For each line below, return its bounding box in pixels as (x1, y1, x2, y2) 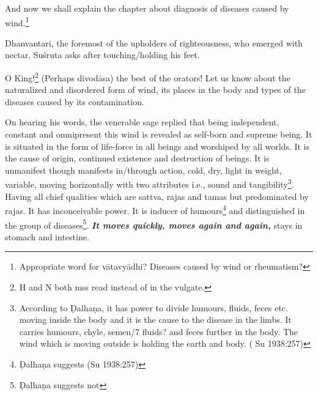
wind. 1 (5, 14, 29, 29)
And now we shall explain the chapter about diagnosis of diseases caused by (5, 2, 289, 14)
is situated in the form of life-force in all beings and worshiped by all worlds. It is (5, 139, 310, 152)
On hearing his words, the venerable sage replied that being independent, (5, 116, 279, 128)
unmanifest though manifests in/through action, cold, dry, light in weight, (5, 163, 282, 176)
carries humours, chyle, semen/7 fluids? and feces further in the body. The (19, 325, 298, 338)
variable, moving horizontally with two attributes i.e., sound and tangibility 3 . (5, 176, 294, 191)
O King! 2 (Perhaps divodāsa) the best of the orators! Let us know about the (5, 70, 290, 84)
